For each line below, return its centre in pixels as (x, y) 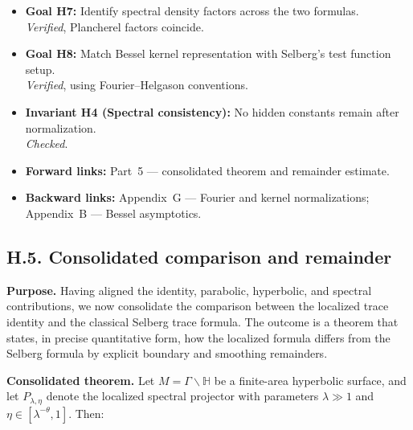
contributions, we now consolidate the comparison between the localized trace (198, 306)
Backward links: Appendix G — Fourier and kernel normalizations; (197, 197)
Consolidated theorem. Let (81, 380)
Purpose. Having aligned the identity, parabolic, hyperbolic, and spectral (189, 290)
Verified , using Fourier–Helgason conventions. (137, 85)
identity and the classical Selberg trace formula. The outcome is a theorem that (202, 321)
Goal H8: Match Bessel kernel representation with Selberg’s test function (208, 53)
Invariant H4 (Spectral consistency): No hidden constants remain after (212, 111)
